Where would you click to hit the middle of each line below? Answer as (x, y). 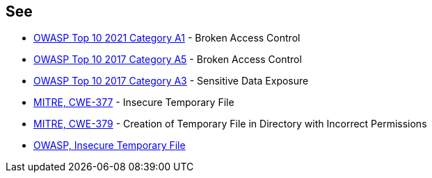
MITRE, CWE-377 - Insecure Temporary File (134, 103)
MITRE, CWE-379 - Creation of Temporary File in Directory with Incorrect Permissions (230, 124)
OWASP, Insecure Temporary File (110, 145)
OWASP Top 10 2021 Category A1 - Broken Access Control (167, 38)
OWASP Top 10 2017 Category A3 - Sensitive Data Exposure (171, 81)
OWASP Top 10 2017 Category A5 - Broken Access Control (168, 60)
